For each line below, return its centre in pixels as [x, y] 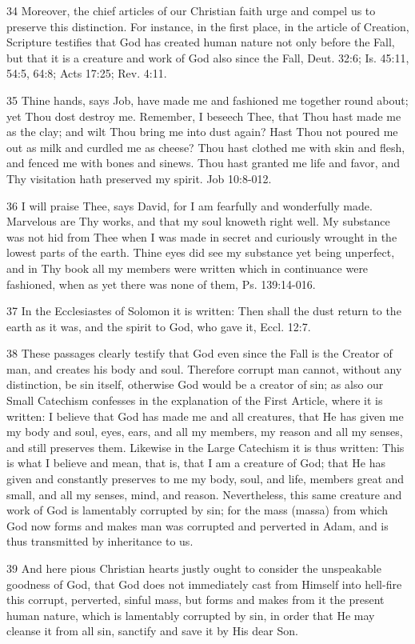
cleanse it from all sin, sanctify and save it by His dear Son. [152, 631]
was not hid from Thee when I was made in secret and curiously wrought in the [202, 236]
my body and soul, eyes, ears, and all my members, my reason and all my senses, [205, 432]
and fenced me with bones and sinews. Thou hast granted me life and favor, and [203, 163]
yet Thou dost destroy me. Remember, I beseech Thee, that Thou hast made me [204, 116]
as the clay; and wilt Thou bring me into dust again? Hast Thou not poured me [202, 132]
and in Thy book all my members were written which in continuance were [188, 268]
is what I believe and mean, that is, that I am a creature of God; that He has [196, 463]
